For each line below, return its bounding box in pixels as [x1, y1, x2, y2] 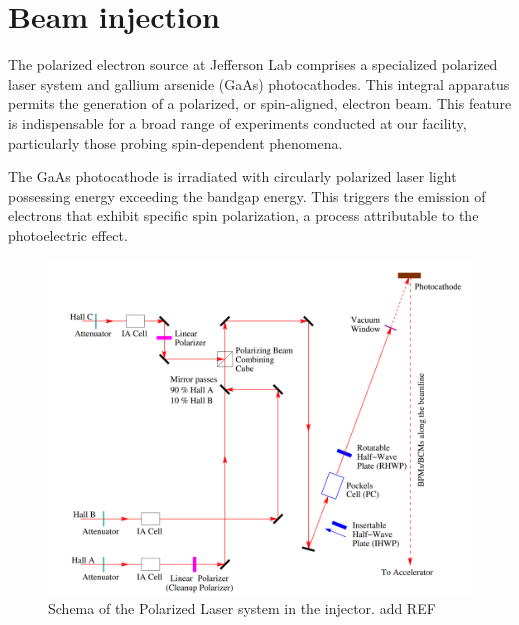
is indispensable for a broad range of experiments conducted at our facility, [8, 112, 467, 133]
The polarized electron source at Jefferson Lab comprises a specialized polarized [8, 54, 498, 75]
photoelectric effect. [8, 224, 128, 245]
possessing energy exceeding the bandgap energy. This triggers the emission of [8, 185, 486, 206]
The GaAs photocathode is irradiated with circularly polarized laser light [8, 166, 457, 187]
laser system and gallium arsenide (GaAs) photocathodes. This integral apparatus [8, 73, 510, 94]
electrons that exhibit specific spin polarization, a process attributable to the [8, 205, 479, 226]
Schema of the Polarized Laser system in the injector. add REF [48, 598, 436, 619]
